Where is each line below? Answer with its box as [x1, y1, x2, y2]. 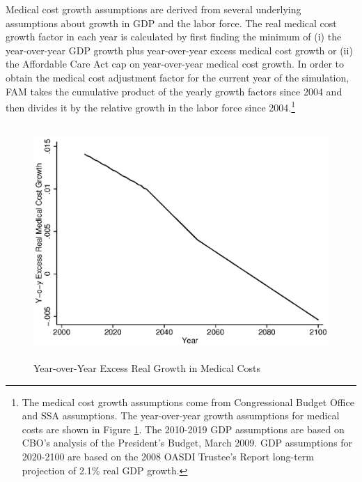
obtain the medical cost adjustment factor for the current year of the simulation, [6, 70, 349, 84]
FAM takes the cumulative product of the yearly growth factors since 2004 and [6, 84, 343, 98]
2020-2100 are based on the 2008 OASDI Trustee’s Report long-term [22, 449, 314, 463]
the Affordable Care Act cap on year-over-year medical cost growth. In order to [6, 56, 345, 71]
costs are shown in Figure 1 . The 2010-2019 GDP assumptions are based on [22, 421, 345, 436]
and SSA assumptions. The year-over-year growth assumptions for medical [22, 408, 340, 423]
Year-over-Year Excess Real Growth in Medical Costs [33, 361, 261, 375]
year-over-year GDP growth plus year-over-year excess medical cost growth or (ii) [6, 42, 353, 57]
